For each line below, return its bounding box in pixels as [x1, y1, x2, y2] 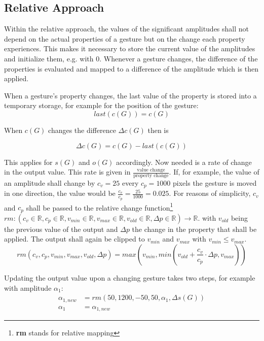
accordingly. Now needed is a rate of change [116, 156, 252, 167]
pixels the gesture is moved [173, 177, 257, 188]
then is [147, 124, 169, 135]
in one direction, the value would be [4, 188, 116, 198]
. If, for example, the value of [169, 166, 259, 177]
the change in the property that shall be [132, 223, 257, 234]
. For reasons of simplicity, [169, 188, 251, 198]
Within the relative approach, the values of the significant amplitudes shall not [4, 23, 249, 34]
